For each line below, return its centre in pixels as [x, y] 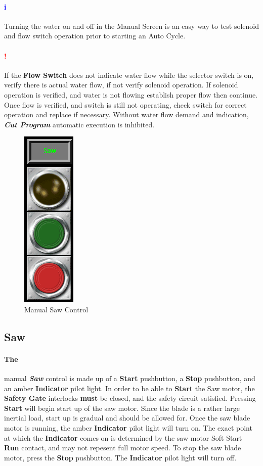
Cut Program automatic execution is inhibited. [79, 124]
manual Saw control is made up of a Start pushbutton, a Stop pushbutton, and [130, 378]
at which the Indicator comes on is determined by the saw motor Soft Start [123, 437]
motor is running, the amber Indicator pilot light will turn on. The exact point [128, 428]
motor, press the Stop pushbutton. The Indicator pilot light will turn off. [120, 457]
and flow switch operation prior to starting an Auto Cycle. [95, 36]
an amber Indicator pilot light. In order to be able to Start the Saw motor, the [129, 388]
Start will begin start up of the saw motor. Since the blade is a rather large [122, 408]
